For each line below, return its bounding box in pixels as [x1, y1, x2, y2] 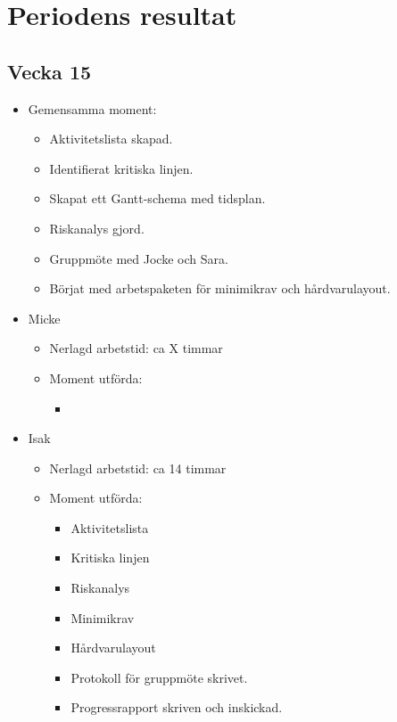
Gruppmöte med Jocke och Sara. [49, 249, 228, 267]
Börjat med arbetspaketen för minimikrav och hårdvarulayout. [49, 279, 391, 298]
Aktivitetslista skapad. [49, 129, 173, 148]
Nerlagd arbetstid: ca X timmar [49, 339, 223, 357]
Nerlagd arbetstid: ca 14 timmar [49, 458, 227, 477]
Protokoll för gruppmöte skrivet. [70, 668, 248, 686]
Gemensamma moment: [28, 99, 157, 118]
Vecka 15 [7, 57, 92, 85]
